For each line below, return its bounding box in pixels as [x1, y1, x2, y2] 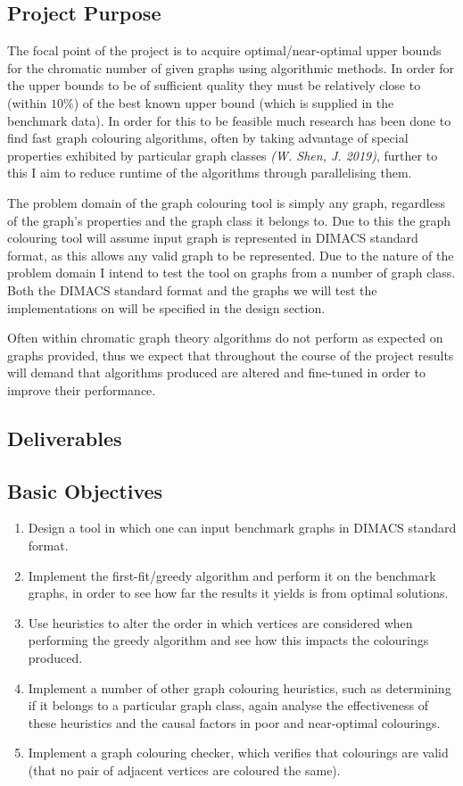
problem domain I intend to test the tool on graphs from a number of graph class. [7, 263, 456, 282]
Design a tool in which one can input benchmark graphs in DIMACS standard [28, 518, 457, 537]
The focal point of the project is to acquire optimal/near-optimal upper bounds [7, 41, 442, 60]
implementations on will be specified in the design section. [7, 298, 326, 317]
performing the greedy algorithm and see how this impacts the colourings [28, 631, 429, 649]
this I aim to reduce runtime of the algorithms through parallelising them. [7, 163, 412, 182]
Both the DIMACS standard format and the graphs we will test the [7, 280, 377, 299]
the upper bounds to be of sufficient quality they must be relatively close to [7, 76, 421, 95]
